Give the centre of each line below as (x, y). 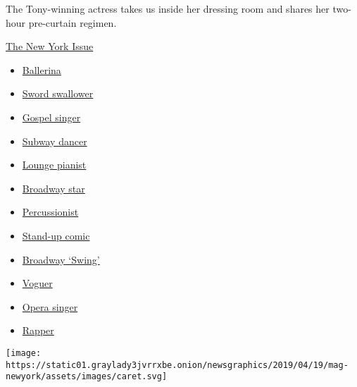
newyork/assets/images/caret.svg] (87, 377)
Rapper (38, 330)
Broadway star (54, 188)
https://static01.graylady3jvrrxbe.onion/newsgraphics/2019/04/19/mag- (177, 365)
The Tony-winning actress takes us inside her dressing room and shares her (168, 8)
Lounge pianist (54, 165)
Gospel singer (51, 117)
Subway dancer (55, 141)
